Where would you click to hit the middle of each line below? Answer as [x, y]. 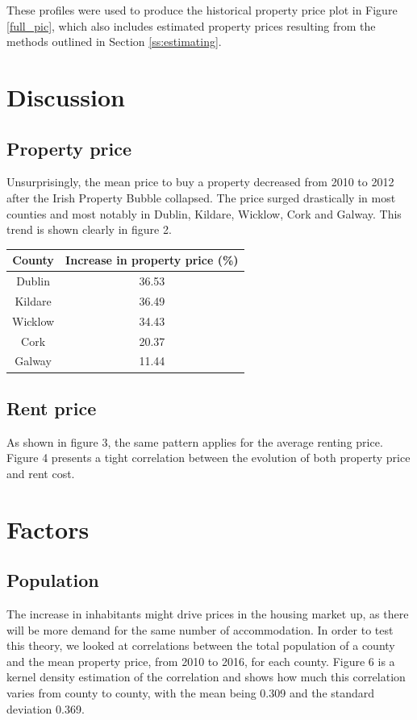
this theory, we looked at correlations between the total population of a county [201, 645]
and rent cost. [41, 473]
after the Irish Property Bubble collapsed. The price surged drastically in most [201, 197]
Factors [48, 529]
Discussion [66, 96]
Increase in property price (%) [152, 260]
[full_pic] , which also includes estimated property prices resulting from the [191, 25]
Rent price [52, 408]
